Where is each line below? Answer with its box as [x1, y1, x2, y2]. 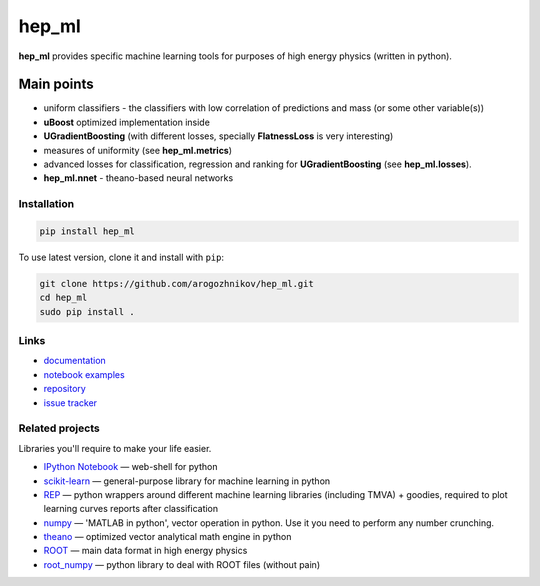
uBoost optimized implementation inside [43, 116, 210, 128]
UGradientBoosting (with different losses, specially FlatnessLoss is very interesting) [43, 130, 394, 142]
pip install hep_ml [39, 225, 135, 237]
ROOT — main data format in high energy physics [43, 545, 248, 557]
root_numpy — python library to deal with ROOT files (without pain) [43, 558, 320, 570]
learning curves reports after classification [43, 503, 219, 515]
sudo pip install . [39, 306, 135, 317]
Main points [18, 76, 94, 93]
